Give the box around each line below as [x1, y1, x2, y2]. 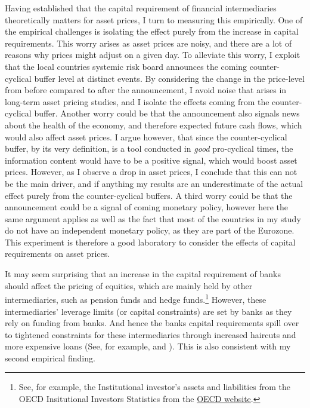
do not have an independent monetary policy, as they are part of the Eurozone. [5, 224, 294, 237]
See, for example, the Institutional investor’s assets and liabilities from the [18, 381, 291, 393]
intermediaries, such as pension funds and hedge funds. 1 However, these [5, 292, 266, 305]
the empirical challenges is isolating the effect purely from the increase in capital [5, 25, 299, 38]
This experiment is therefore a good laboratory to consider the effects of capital [5, 235, 296, 248]
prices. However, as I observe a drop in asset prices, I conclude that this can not [5, 165, 297, 178]
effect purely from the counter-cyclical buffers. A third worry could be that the [5, 189, 293, 201]
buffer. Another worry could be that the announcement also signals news [34, 107, 300, 119]
